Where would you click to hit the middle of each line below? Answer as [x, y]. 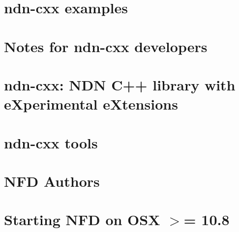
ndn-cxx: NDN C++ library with [120, 84]
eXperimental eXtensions [91, 104]
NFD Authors [52, 181]
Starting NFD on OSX [82, 219]
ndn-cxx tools [51, 142]
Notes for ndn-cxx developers [106, 46]
